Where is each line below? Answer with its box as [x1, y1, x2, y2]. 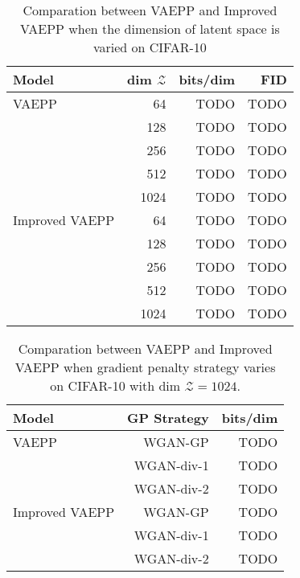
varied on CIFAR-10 [92, 38, 207, 56]
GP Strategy [127, 408, 209, 427]
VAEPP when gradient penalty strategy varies [14, 358, 276, 376]
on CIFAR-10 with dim [50, 376, 181, 395]
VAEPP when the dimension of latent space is [20, 19, 280, 38]
